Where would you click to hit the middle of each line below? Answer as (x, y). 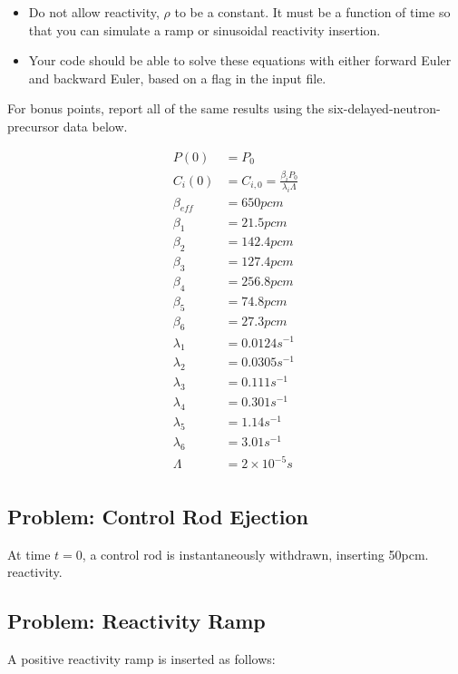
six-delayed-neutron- (384, 108)
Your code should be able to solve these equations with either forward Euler (240, 60)
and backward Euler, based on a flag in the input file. (177, 78)
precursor (33, 126)
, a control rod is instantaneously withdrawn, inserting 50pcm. (255, 554)
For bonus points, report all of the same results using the (166, 108)
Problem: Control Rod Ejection (158, 516)
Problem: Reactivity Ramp (136, 621)
